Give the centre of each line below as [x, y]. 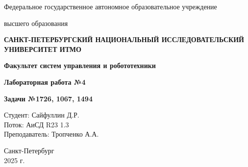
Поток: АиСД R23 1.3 [37, 124]
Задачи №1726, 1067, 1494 [48, 98]
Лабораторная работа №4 [45, 82]
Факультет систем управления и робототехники [80, 65]
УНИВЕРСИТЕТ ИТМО [43, 49]
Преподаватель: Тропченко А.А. [51, 134]
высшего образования [36, 23]
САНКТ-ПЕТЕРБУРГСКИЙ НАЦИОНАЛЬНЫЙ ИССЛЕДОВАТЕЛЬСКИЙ [124, 39]
